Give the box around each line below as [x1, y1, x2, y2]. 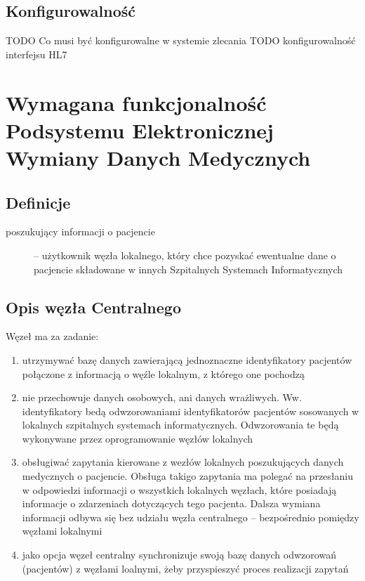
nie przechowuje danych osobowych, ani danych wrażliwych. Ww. [22, 390, 302, 405]
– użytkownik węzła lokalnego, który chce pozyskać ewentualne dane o [34, 247, 336, 262]
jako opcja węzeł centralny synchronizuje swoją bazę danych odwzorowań [22, 547, 336, 562]
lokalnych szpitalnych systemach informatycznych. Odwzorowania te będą [22, 417, 339, 432]
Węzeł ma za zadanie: [6, 329, 99, 344]
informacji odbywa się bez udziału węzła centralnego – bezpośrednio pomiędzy [22, 509, 359, 524]
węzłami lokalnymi [22, 523, 102, 538]
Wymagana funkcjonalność [6, 88, 267, 117]
